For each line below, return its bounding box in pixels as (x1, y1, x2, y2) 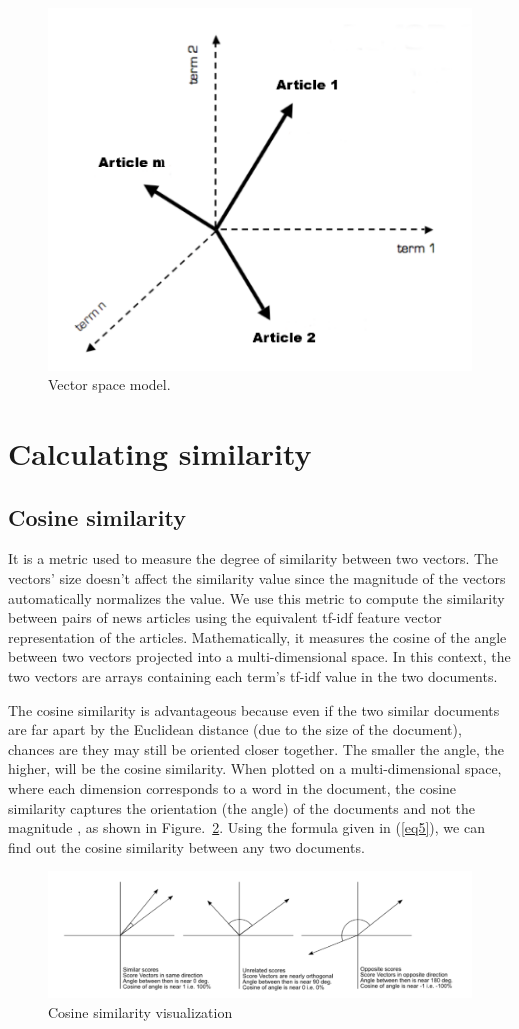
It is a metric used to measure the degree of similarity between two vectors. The (8, 548, 499, 569)
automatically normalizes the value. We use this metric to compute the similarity (8, 587, 505, 608)
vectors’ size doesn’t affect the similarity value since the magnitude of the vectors (8, 568, 506, 589)
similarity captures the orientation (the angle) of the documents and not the (8, 797, 476, 818)
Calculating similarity (8, 433, 312, 474)
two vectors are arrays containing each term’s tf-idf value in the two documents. (8, 666, 498, 686)
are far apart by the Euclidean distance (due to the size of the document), (8, 719, 462, 740)
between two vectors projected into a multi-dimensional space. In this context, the (8, 646, 511, 667)
